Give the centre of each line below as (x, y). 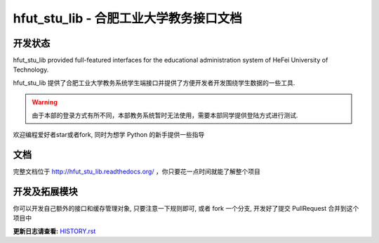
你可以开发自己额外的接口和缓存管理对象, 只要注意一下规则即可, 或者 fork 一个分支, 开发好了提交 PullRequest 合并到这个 (186, 208)
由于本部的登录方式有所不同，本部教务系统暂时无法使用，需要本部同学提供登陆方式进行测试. (165, 115)
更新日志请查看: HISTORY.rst (54, 231)
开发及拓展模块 (45, 191)
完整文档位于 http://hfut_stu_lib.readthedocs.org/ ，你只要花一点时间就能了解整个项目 (137, 171)
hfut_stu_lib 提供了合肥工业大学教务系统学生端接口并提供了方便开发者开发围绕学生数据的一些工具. (154, 83)
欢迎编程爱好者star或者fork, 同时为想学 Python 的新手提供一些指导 (109, 135)
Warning (45, 103)
